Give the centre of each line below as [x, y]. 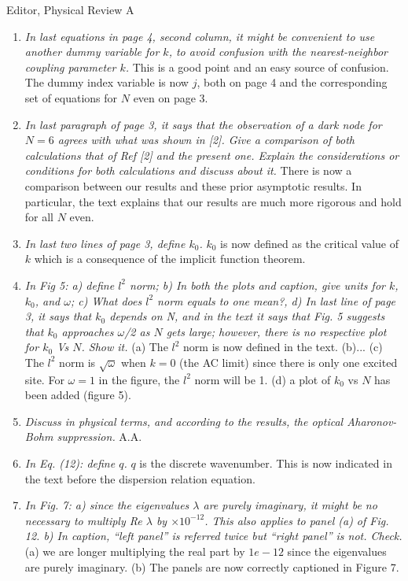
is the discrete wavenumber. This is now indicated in [266, 463]
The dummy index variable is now [107, 82]
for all [39, 217]
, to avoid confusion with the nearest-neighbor [278, 52]
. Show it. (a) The [125, 347]
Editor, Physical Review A [70, 9]
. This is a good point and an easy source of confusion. [257, 67]
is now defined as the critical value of [309, 243]
